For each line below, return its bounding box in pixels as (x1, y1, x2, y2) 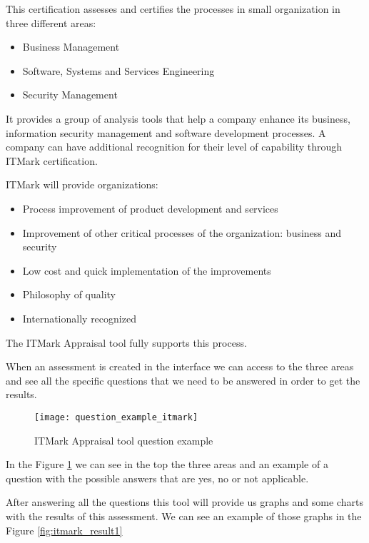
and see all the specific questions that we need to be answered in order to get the (6, 372, 360, 387)
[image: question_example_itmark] (34, 412, 198, 422)
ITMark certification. (6, 153, 98, 168)
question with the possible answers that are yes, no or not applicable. (6, 470, 309, 485)
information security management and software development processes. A (6, 125, 326, 140)
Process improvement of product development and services (22, 201, 278, 215)
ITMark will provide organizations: (6, 177, 158, 192)
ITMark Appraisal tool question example (34, 432, 213, 447)
